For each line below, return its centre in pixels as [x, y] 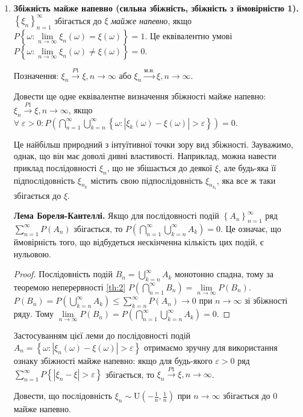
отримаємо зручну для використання [211, 347]
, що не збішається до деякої [160, 167]
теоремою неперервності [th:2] [70, 287]
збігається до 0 [250, 396]
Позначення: [36, 75]
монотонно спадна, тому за [224, 274]
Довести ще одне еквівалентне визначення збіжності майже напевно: [140, 96]
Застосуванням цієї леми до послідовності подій [102, 335]
